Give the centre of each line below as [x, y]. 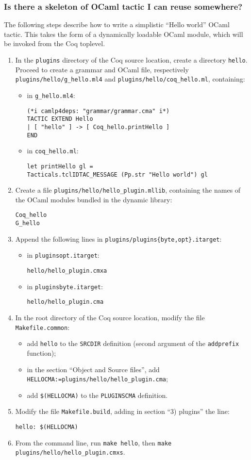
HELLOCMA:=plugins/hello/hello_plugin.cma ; [97, 379]
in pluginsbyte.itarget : [65, 286]
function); [42, 353]
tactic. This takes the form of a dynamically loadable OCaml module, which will [124, 34]
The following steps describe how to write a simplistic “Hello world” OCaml [117, 25]
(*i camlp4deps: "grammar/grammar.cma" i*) [98, 111]
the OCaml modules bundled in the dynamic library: [94, 199]
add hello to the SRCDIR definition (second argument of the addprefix [133, 343]
